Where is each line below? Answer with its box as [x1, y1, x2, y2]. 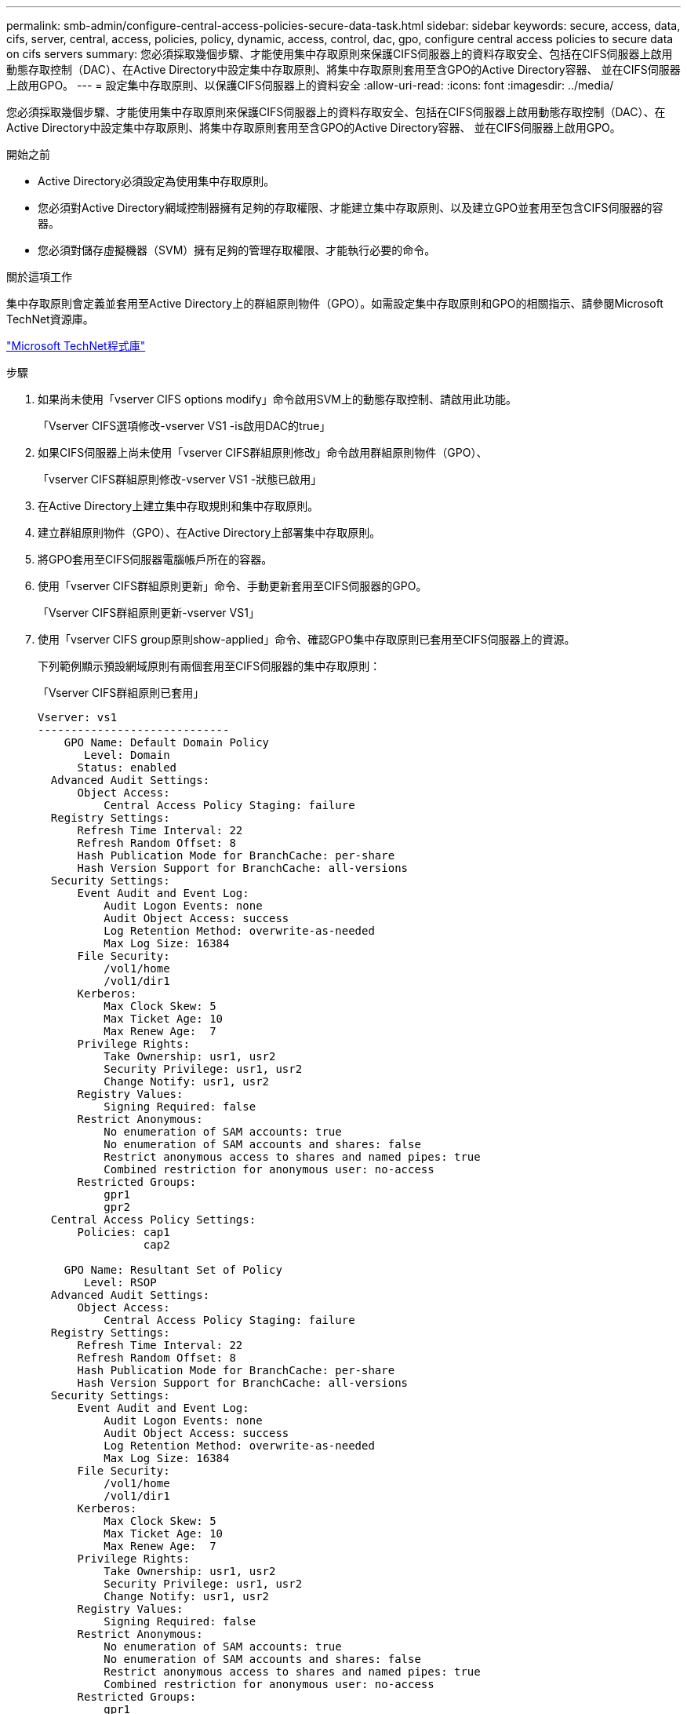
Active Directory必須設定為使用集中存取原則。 [38, 174, 275, 188]
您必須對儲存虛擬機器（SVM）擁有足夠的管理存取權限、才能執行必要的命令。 [38, 243, 436, 257]
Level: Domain [84, 749, 170, 761]
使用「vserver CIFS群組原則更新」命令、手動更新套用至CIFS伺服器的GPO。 [38, 579, 427, 593]
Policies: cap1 [77, 1226, 170, 1238]
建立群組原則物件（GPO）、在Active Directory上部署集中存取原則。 [38, 526, 381, 539]
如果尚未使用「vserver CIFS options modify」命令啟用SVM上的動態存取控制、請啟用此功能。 [38, 392, 517, 406]
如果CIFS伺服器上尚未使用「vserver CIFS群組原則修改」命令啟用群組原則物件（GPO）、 [38, 446, 488, 459]
